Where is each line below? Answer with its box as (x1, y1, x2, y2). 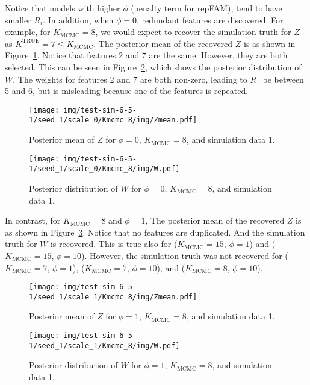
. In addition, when (43, 13, 114, 26)
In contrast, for (5, 214, 61, 227)
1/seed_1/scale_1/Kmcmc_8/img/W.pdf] (29, 341, 180, 350)
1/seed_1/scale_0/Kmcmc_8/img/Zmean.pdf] (29, 116, 197, 125)
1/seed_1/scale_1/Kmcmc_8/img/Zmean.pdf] (29, 292, 197, 301)
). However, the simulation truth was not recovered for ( (81, 249, 288, 261)
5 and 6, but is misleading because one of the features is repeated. (5, 84, 249, 97)
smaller (5, 13, 31, 26)
